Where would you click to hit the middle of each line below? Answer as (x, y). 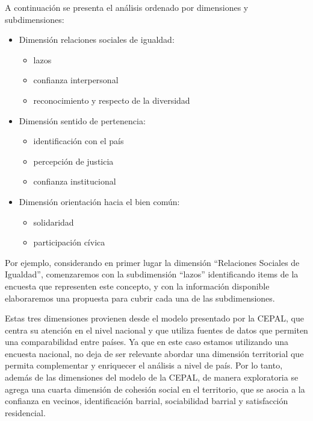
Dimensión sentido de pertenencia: (82, 120)
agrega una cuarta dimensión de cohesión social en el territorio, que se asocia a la (155, 389)
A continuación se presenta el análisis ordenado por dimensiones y (127, 7)
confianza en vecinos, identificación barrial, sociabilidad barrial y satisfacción (147, 401)
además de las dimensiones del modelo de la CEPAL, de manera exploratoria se (152, 377)
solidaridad (54, 222)
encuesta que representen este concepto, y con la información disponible (137, 286)
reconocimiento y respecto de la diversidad (112, 100)
